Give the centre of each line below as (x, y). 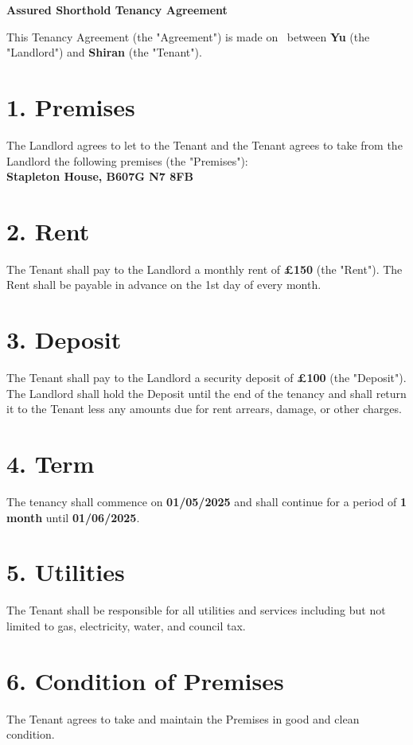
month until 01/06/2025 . (73, 517)
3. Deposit (64, 339)
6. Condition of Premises (145, 680)
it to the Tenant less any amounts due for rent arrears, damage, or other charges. (204, 409)
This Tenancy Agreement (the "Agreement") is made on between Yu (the (188, 36)
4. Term (51, 464)
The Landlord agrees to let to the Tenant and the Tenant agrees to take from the (205, 144)
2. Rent (48, 230)
